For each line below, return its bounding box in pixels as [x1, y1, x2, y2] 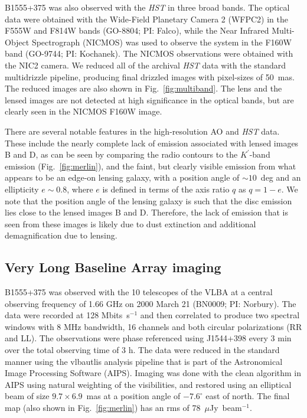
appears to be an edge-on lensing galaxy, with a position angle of [5, 171, 240, 184]
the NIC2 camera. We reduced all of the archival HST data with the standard [5, 58, 286, 71]
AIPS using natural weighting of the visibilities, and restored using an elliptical [5, 378, 292, 390]
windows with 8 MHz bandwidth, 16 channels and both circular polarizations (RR [5, 320, 302, 332]
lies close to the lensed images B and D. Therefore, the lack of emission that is [5, 206, 289, 218]
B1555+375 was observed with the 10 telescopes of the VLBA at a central [5, 286, 273, 298]
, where [67, 182, 93, 195]
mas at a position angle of [86, 390, 181, 402]
